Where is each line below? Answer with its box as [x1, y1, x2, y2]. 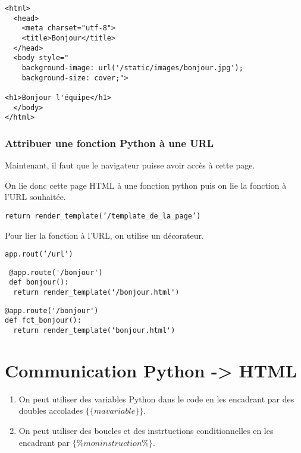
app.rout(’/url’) [5, 250, 73, 259]
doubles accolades [18, 404, 83, 417]
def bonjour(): [9, 278, 69, 287]
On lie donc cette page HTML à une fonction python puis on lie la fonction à [5, 179, 287, 191]
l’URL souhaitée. [5, 190, 66, 203]
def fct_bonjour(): [5, 316, 81, 325]
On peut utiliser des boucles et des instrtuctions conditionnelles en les [18, 424, 274, 437]
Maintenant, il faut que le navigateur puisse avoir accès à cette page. [5, 159, 255, 171]
